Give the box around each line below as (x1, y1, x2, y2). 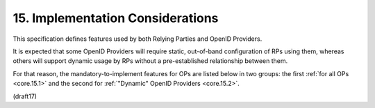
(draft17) (12, 92, 37, 100)
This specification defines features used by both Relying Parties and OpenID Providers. (12, 35, 262, 43)
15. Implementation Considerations (12, 10, 219, 26)
